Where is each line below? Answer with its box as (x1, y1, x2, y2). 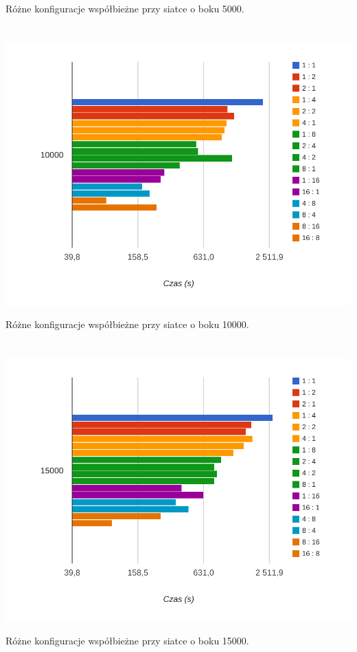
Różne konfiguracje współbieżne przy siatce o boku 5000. (5, 1, 244, 15)
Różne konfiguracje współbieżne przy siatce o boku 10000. (5, 317, 249, 332)
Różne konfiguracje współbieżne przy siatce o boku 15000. (5, 633, 249, 647)
